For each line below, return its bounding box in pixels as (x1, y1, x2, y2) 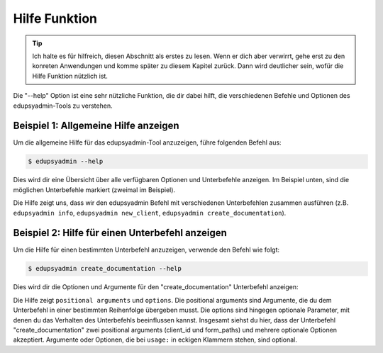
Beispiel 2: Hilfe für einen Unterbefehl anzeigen (13, 227, 227, 239)
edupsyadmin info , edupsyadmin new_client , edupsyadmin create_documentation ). (13, 208, 287, 217)
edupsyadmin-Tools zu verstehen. (13, 101, 113, 110)
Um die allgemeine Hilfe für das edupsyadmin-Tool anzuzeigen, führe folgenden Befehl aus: (13, 138, 282, 147)
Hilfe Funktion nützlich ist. (32, 72, 108, 80)
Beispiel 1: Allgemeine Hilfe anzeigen (13, 120, 180, 132)
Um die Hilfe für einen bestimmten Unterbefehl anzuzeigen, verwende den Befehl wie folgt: (13, 245, 280, 254)
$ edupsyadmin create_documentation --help (28, 264, 182, 273)
